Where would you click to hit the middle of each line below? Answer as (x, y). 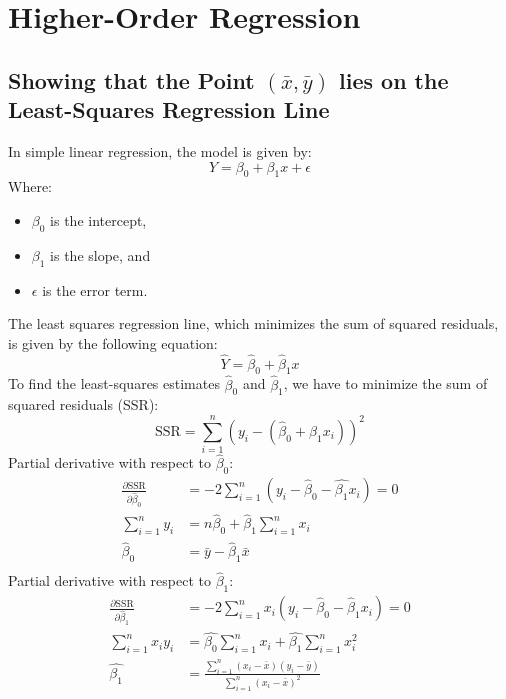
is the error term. (95, 289)
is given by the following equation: (113, 342)
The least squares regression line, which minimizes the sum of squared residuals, (253, 323)
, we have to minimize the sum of (385, 383)
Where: (30, 186)
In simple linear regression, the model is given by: (160, 150)
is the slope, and (100, 254)
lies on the (394, 79)
